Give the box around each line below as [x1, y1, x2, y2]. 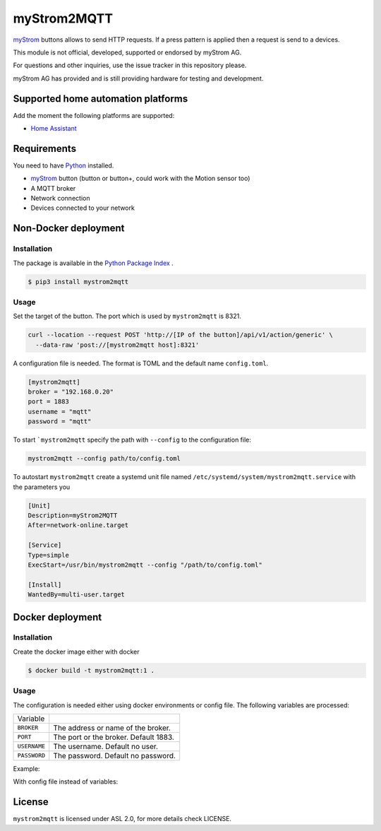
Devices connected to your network [30, 204, 135, 212]
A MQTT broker [30, 184, 76, 192]
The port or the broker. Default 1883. [53, 732, 174, 742]
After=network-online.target [28, 521, 129, 529]
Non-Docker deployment [13, 223, 125, 235]
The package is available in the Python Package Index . [13, 259, 174, 267]
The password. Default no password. [53, 750, 176, 760]
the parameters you [13, 483, 71, 491]
